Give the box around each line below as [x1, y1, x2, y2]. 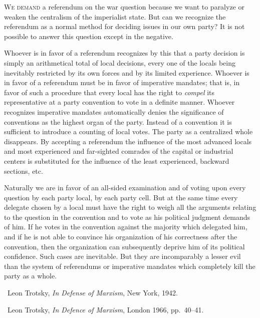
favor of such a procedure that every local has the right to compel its [4, 87, 215, 97]
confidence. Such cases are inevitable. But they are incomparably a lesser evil [4, 251, 241, 261]
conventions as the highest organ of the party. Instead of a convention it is [4, 116, 232, 127]
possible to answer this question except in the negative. [4, 31, 173, 41]
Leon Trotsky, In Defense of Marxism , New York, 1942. [7, 287, 178, 298]
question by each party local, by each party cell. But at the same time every [4, 192, 238, 202]
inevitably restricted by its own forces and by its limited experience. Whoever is [4, 67, 249, 78]
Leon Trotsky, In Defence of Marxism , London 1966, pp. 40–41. [7, 304, 204, 314]
